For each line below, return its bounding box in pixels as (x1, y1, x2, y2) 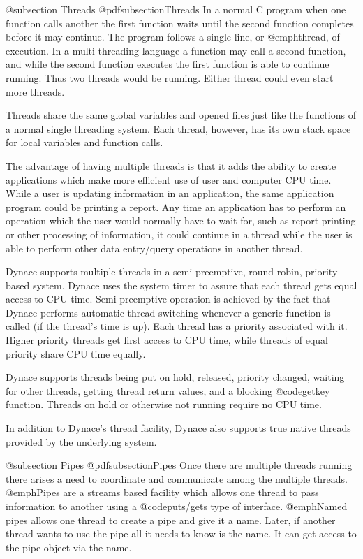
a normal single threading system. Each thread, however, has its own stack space (6, 121, 351, 136)
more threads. (6, 84, 65, 99)
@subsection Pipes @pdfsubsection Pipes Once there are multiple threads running (6, 458, 353, 472)
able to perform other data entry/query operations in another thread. (6, 240, 303, 255)
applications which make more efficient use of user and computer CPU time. (6, 172, 332, 187)
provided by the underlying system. (6, 434, 157, 449)
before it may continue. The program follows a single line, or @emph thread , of (6, 29, 340, 44)
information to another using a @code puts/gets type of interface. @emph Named (6, 499, 348, 513)
